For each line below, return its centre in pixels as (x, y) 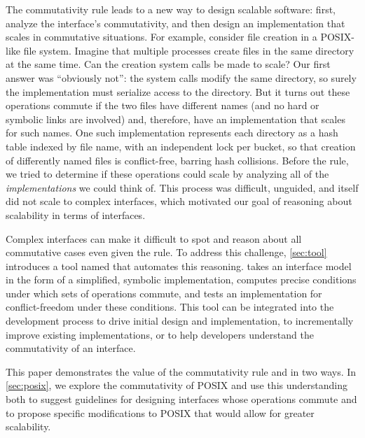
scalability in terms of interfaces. (76, 214)
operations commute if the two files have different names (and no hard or (163, 105)
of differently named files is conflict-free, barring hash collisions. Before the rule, (177, 160)
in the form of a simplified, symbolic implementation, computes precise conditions (181, 280)
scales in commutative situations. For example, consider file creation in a (161, 37)
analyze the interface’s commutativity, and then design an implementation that (175, 23)
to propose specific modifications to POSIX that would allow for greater (160, 412)
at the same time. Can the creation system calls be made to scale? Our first (168, 64)
